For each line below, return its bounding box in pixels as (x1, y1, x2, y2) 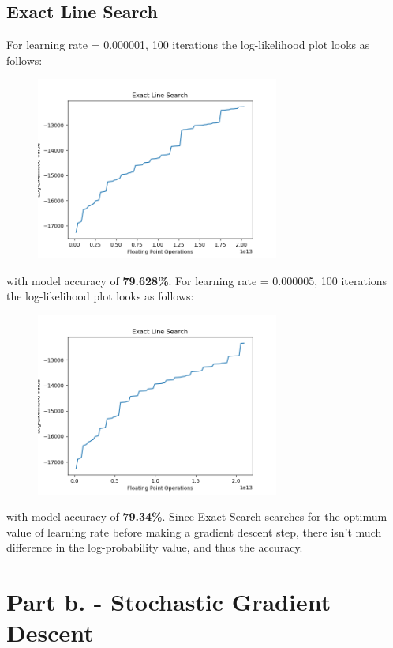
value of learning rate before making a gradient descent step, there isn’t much (6, 523, 382, 540)
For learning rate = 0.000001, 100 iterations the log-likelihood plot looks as (6, 36, 370, 53)
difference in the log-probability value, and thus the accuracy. (6, 539, 303, 556)
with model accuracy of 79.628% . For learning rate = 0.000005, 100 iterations (6, 272, 387, 288)
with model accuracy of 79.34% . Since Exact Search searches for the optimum (6, 508, 387, 525)
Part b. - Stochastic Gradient (6, 586, 331, 618)
